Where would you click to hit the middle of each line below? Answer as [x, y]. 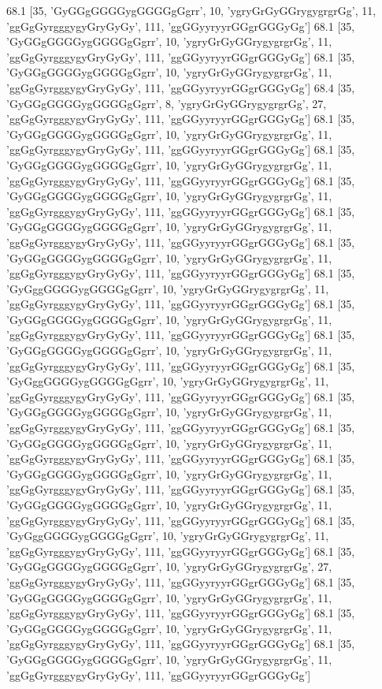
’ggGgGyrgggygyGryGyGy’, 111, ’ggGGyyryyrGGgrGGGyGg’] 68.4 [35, [181, 87]
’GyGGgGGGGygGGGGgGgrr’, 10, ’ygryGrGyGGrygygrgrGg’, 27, [169, 566]
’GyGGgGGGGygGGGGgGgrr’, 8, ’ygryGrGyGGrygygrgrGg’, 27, [167, 103]
